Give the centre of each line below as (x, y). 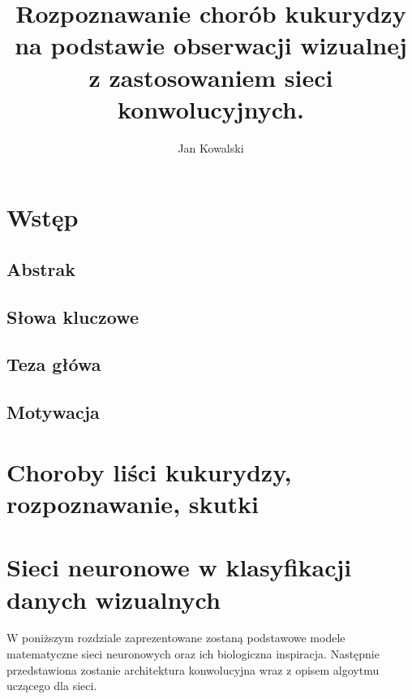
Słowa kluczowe (73, 316)
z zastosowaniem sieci (211, 77)
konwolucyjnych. (211, 108)
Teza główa (54, 364)
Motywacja (53, 412)
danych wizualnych (114, 599)
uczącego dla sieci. (52, 686)
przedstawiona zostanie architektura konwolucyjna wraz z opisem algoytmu (193, 669)
